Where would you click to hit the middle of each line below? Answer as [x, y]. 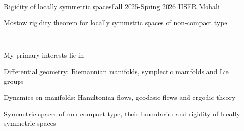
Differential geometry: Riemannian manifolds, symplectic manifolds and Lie [116, 71]
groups [14, 81]
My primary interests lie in [44, 55]
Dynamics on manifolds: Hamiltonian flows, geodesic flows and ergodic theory [120, 97]
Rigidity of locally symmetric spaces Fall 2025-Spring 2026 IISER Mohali [112, 6]
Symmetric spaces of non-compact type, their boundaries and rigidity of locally [122, 113]
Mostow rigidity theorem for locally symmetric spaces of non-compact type [116, 23]
